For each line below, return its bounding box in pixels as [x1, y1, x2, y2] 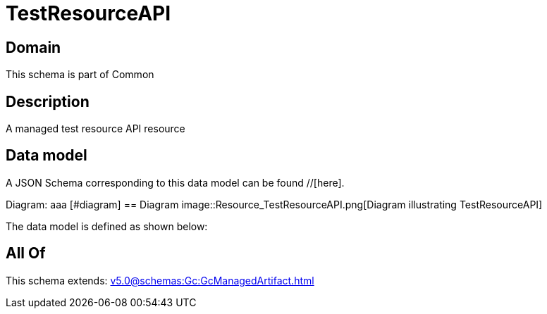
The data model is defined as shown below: [6, 220, 208, 232]
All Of [6, 244, 46, 263]
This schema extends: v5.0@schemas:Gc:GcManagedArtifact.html [6, 274, 314, 287]
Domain [6, 38, 61, 56]
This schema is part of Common [6, 68, 154, 81]
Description [6, 92, 90, 111]
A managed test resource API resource [6, 123, 185, 135]
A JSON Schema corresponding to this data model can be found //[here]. [6, 176, 345, 189]
